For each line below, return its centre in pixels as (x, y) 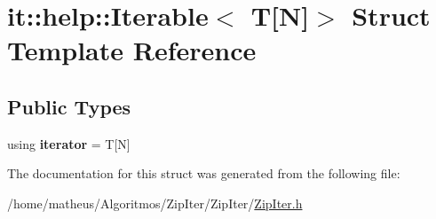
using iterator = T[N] (69, 143)
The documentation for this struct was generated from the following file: (204, 173)
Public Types (69, 106)
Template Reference (132, 50)
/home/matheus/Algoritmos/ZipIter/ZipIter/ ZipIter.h (155, 203)
